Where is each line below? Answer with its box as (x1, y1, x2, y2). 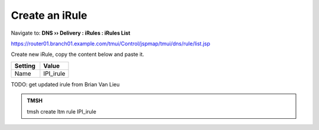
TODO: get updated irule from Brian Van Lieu (11, 81, 120, 88)
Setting (14, 62, 35, 70)
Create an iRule (11, 9, 87, 22)
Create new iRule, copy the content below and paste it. (11, 51, 145, 58)
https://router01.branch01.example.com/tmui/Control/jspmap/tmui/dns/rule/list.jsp (11, 40, 211, 47)
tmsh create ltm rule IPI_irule (27, 108, 97, 115)
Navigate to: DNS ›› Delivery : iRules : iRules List (11, 29, 131, 36)
